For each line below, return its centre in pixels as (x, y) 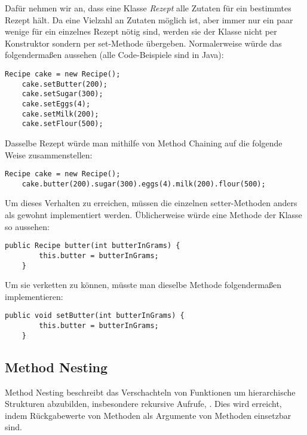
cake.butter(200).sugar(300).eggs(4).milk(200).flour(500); (144, 184)
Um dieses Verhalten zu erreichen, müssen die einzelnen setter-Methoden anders (151, 203)
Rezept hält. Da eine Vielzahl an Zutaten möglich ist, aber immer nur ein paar (149, 19)
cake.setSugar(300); (62, 94)
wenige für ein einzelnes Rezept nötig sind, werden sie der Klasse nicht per (141, 31)
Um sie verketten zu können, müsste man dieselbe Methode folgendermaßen (143, 285)
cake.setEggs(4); (56, 104)
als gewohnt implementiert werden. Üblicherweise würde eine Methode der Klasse (153, 215)
